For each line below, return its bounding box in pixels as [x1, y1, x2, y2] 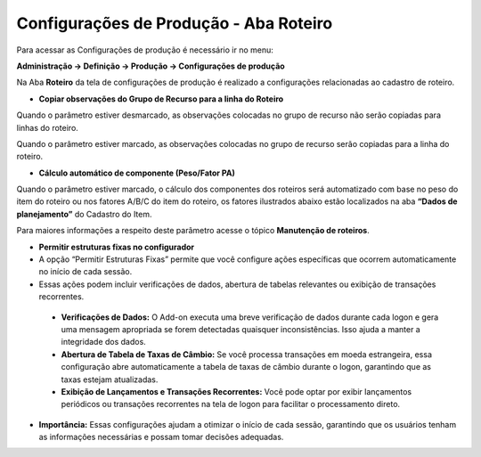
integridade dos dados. [61, 337, 146, 347]
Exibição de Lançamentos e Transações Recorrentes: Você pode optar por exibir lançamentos [61, 386, 412, 396]
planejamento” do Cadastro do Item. [16, 208, 152, 219]
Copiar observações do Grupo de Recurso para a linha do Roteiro [38, 94, 284, 104]
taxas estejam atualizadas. [61, 374, 159, 385]
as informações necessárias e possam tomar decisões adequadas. [38, 432, 284, 443]
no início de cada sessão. [38, 266, 133, 277]
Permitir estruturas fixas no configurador [38, 241, 195, 252]
